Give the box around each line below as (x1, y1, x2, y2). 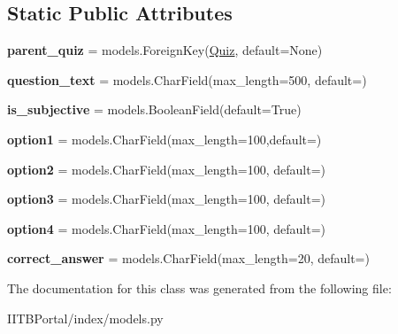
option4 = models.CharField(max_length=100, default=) (7, 219, 325, 237)
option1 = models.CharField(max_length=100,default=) (7, 129, 322, 148)
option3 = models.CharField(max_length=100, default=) (7, 190, 325, 208)
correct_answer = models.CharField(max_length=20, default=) (7, 249, 370, 268)
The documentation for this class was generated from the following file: (7, 278, 392, 297)
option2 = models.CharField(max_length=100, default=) (7, 159, 325, 178)
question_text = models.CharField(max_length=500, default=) (7, 70, 367, 89)
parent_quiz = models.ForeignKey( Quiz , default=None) (7, 41, 323, 59)
